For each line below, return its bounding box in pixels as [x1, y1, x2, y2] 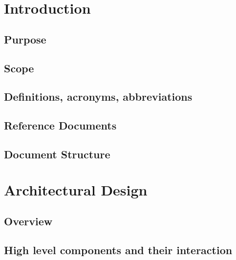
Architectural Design [4, 180, 148, 200]
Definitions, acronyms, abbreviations [4, 89, 193, 104]
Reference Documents [4, 118, 117, 133]
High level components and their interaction [4, 242, 233, 257]
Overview [4, 214, 53, 229]
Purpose [4, 31, 46, 46]
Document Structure [4, 146, 110, 161]
